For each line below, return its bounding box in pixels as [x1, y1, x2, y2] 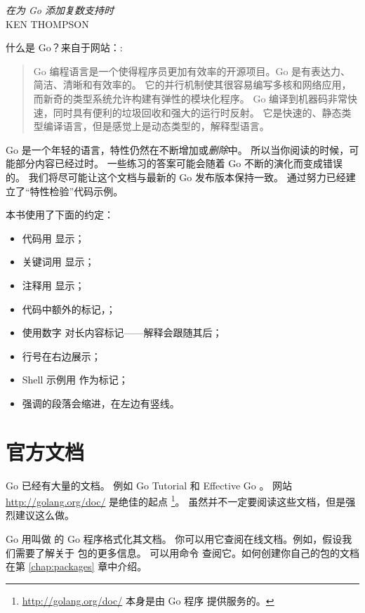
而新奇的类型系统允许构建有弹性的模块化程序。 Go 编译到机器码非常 [33, 91, 348, 105]
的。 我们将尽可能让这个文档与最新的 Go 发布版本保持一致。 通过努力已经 [6, 169, 346, 184]
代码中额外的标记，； [22, 301, 116, 316]
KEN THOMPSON [6, 16, 89, 31]
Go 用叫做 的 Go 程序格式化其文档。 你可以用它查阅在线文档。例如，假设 [6, 532, 343, 546]
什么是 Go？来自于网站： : [6, 40, 123, 55]
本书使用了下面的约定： [6, 207, 114, 222]
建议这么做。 [15, 508, 74, 522]
